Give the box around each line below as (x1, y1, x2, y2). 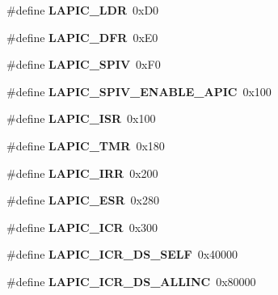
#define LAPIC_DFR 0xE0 (6, 28, 158, 45)
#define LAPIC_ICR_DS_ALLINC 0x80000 (6, 272, 256, 289)
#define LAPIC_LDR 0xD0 (6, 2, 159, 18)
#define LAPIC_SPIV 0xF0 (6, 56, 161, 73)
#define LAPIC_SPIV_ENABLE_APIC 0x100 (6, 82, 272, 99)
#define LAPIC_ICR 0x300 (6, 218, 158, 235)
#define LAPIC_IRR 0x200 (6, 164, 158, 181)
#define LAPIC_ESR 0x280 (6, 192, 159, 209)
